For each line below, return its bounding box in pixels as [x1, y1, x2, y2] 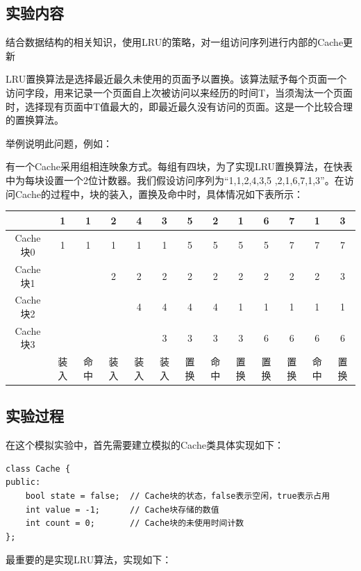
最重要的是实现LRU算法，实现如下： [6, 552, 172, 567]
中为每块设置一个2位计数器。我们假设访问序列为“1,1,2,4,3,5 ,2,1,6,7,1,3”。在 [6, 172, 344, 187]
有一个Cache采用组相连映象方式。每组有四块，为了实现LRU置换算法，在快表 [6, 159, 353, 174]
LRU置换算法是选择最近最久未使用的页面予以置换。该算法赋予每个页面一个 [6, 72, 347, 86]
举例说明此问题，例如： [6, 135, 112, 150]
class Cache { [6, 463, 71, 474]
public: [6, 477, 41, 488]
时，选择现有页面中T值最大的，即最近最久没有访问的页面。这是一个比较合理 [6, 99, 353, 113]
